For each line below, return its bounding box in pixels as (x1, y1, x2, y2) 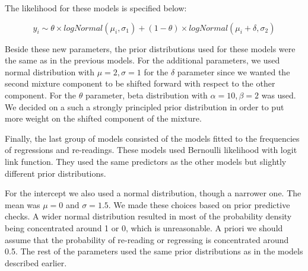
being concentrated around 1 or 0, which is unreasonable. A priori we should (5, 221, 283, 234)
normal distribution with (5, 65, 95, 78)
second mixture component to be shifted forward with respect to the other (5, 77, 275, 90)
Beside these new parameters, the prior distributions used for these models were (5, 42, 296, 55)
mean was (5, 198, 40, 211)
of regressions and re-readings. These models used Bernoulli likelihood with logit (5, 144, 297, 156)
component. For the (5, 88, 77, 101)
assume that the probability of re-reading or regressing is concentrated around (5, 233, 289, 246)
